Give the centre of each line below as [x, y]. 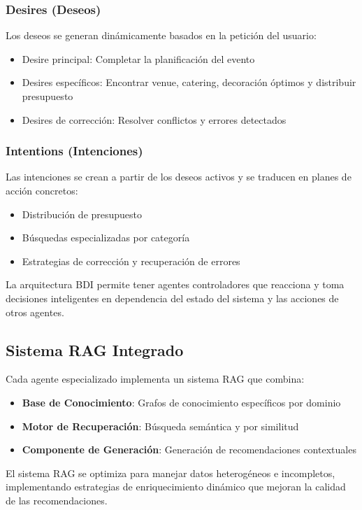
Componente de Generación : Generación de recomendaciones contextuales [189, 449]
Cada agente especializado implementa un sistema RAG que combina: [155, 379]
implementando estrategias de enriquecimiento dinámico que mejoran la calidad [176, 487]
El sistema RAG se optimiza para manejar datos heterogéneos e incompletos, [171, 473]
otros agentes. [35, 312]
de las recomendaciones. [57, 500]
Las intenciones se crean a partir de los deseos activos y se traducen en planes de [179, 177]
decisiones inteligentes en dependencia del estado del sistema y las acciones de [172, 298]
